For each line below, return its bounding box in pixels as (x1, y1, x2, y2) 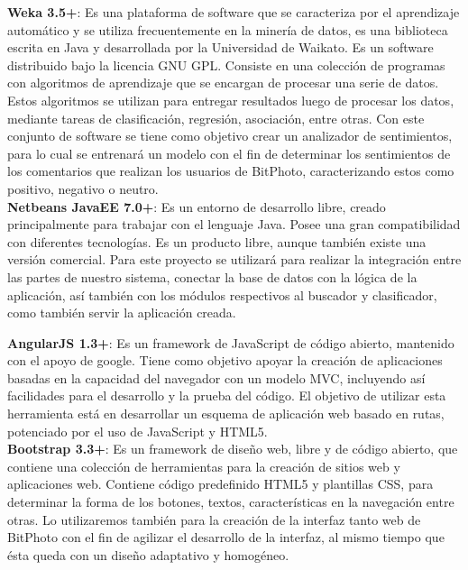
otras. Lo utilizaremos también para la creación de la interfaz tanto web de (7, 510, 421, 529)
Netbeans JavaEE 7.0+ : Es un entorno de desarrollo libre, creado (7, 197, 386, 216)
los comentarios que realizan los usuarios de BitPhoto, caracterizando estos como (7, 161, 454, 180)
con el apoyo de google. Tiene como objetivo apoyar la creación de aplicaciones (7, 351, 443, 370)
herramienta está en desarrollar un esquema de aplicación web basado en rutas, (7, 404, 445, 423)
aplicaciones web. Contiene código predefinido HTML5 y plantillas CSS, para (7, 474, 434, 493)
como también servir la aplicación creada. (7, 303, 236, 322)
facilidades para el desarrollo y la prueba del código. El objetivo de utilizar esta (7, 386, 446, 405)
